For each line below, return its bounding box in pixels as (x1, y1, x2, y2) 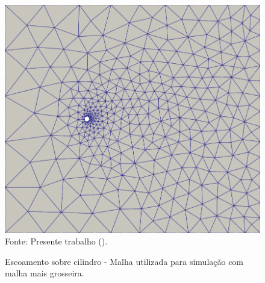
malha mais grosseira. (5, 267, 84, 279)
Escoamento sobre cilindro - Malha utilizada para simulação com (5, 255, 244, 267)
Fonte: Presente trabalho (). (5, 235, 108, 247)
